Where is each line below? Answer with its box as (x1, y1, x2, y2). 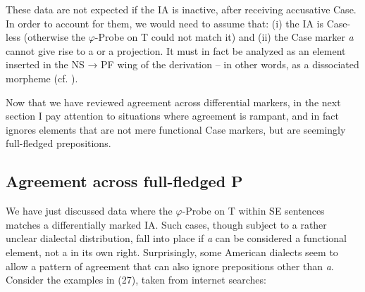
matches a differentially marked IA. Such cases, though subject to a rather (6, 217, 327, 231)
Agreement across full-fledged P (6, 170, 243, 192)
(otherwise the (23, 30, 86, 44)
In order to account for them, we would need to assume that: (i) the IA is (6, 15, 324, 30)
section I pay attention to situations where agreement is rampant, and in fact (6, 108, 339, 123)
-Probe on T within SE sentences (182, 203, 325, 218)
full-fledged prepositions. (6, 136, 111, 151)
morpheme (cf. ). (6, 70, 78, 85)
